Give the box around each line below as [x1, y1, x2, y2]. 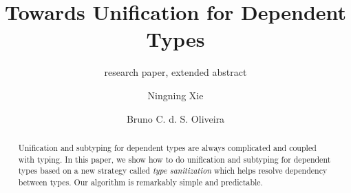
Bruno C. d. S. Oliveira [126, 111, 225, 125]
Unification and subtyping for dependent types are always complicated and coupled [18, 141, 317, 153]
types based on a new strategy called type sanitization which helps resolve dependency [18, 165, 328, 176]
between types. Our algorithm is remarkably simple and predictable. [18, 176, 263, 187]
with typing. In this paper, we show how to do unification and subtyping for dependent [18, 153, 331, 165]
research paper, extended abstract [104, 65, 247, 79]
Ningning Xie [147, 88, 204, 102]
